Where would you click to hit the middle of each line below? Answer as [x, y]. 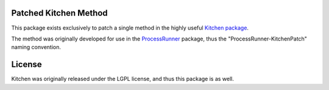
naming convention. [36, 47]
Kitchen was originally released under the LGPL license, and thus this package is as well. [123, 79]
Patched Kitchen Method [59, 13]
